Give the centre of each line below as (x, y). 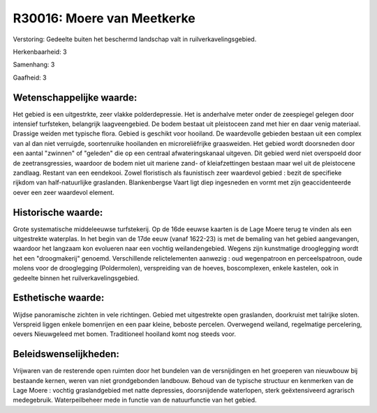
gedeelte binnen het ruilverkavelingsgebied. (76, 278)
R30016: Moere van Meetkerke (104, 18)
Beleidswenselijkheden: (66, 354)
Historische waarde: (58, 212)
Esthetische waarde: (59, 298)
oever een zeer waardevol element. (64, 192)
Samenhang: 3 (34, 65)
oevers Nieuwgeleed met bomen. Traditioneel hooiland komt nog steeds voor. (125, 334)
